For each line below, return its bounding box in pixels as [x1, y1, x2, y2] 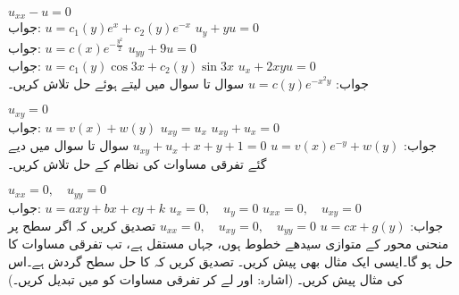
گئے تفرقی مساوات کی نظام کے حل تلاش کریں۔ [8, 154, 267, 173]
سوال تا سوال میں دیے [8, 136, 129, 155]
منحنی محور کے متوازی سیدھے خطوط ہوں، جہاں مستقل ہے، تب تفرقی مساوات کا [8, 234, 449, 253]
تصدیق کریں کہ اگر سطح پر [8, 216, 156, 235]
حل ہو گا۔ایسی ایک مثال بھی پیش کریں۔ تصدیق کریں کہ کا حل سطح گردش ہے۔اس [8, 252, 453, 271]
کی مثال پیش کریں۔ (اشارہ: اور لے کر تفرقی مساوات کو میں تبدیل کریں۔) [8, 269, 404, 288]
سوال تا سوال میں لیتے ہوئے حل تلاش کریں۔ [8, 73, 245, 92]
